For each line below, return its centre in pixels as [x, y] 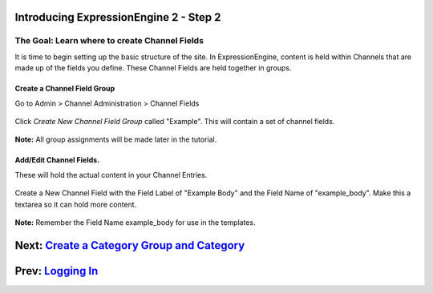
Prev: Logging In [57, 271]
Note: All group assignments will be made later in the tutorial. [116, 139]
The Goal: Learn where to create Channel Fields [109, 41]
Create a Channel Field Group [65, 89]
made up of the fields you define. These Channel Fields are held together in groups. [153, 68]
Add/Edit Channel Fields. [57, 160]
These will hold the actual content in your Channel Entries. [111, 175]
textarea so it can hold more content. [76, 204]
